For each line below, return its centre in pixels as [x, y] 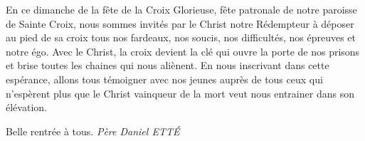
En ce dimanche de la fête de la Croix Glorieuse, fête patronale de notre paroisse [181, 9]
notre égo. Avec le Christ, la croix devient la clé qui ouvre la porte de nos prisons [183, 51]
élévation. [26, 107]
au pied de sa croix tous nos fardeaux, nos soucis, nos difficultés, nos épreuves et [181, 37]
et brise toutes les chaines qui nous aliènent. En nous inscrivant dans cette [168, 65]
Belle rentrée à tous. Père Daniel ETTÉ [93, 131]
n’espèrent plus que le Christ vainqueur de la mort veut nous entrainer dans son [180, 93]
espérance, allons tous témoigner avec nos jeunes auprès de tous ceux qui [164, 79]
